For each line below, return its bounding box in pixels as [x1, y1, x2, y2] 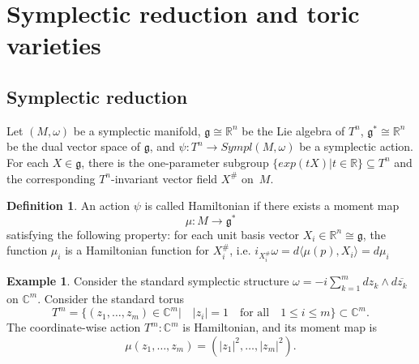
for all [239, 307, 270, 319]
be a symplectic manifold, [73, 122, 201, 139]
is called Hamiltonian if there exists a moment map [144, 197, 400, 214]
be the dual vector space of [6, 138, 140, 155]
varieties [6, 28, 101, 62]
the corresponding [6, 169, 96, 186]
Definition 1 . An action [6, 197, 130, 214]
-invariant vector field [110, 169, 218, 186]
